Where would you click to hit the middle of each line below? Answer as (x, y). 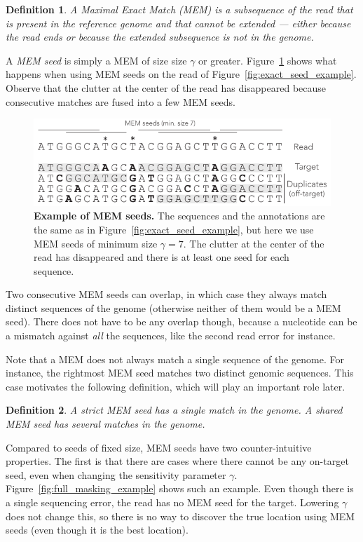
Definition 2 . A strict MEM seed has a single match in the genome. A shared (174, 410)
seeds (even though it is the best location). (97, 530)
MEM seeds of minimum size (96, 243)
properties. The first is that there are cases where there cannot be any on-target (177, 461)
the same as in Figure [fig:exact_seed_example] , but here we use (174, 229)
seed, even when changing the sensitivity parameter (116, 474)
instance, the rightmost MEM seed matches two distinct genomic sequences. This (180, 373)
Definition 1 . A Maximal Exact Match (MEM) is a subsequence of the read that (179, 9)
